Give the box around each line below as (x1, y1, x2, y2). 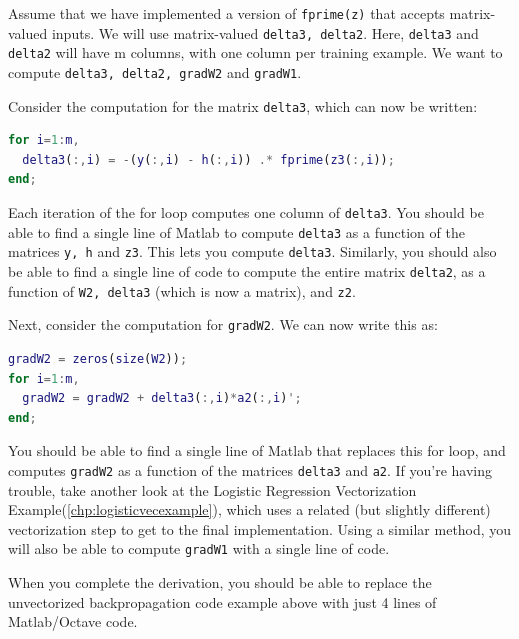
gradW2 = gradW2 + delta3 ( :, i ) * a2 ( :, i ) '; (22, 391, 302, 406)
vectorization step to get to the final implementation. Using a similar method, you (8, 518, 512, 539)
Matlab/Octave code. (8, 611, 138, 632)
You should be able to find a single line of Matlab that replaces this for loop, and (8, 440, 506, 461)
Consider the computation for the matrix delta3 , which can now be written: (8, 95, 478, 116)
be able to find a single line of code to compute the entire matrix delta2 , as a (8, 261, 486, 282)
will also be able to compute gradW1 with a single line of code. (8, 538, 390, 559)
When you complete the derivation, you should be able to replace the (8, 572, 432, 593)
